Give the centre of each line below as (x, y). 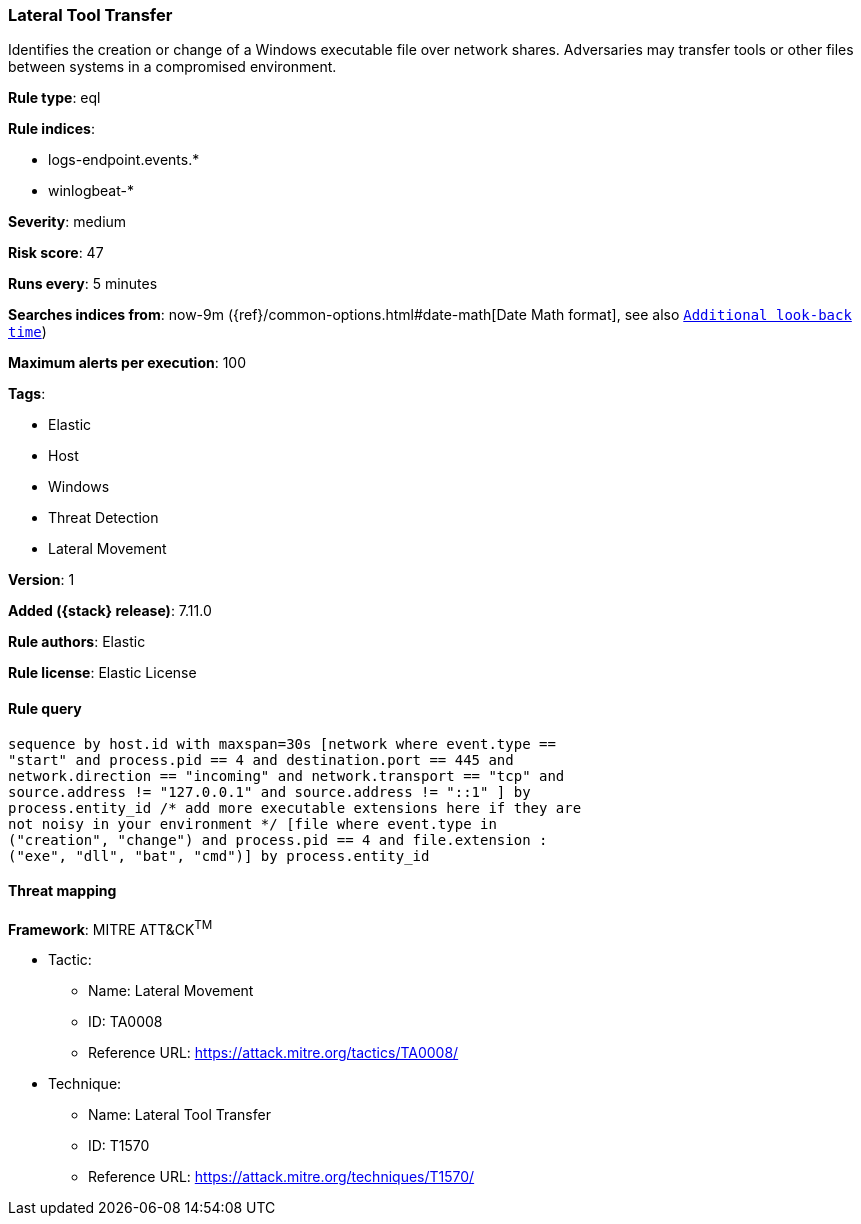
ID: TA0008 (125, 1022)
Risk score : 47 (56, 253)
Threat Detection (103, 518)
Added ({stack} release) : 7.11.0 (110, 611)
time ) (27, 332)
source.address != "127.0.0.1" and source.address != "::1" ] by (269, 791)
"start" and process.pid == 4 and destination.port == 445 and (261, 759)
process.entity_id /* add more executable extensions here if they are (295, 807)
